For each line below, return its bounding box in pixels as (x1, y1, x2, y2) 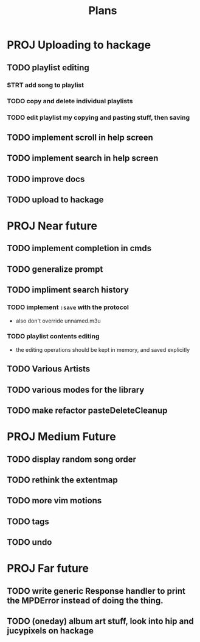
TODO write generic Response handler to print (7, 586, 186, 596)
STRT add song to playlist (7, 81, 84, 89)
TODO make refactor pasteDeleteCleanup (7, 406, 168, 416)
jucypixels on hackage (7, 626, 94, 636)
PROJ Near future (7, 219, 98, 233)
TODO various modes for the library (7, 384, 145, 395)
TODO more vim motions (7, 495, 102, 506)
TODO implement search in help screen (7, 153, 159, 164)
